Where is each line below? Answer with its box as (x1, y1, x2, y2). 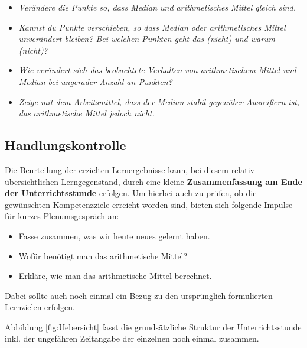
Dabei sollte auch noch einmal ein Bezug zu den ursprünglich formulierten (5, 289, 273, 301)
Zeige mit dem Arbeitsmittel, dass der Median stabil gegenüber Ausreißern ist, (18, 95, 300, 108)
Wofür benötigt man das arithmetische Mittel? (18, 249, 188, 262)
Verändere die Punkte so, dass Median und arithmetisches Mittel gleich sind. (18, 1, 296, 13)
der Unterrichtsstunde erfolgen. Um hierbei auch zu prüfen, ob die (5, 187, 257, 199)
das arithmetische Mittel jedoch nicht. (18, 107, 155, 119)
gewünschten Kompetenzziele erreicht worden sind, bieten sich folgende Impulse (5, 198, 293, 210)
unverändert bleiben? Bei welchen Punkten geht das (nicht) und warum (18, 32, 276, 45)
